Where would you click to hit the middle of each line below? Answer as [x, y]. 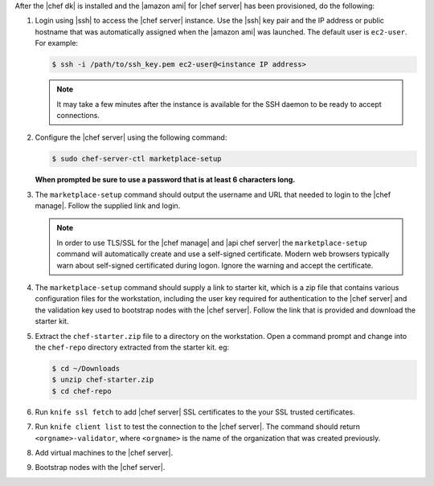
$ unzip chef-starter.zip [103, 380]
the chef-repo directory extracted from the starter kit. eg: [132, 347]
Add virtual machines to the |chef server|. [104, 452]
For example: [57, 43]
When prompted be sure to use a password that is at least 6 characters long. [165, 180]
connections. [78, 115]
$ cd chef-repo [82, 391]
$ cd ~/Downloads [86, 368]
